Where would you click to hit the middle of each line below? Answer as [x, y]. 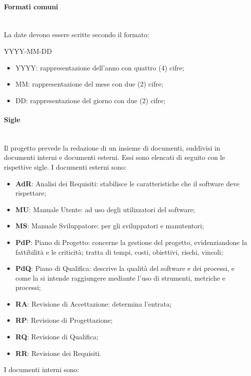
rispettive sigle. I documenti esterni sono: [65, 166]
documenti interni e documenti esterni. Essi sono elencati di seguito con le [115, 157]
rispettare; [31, 193]
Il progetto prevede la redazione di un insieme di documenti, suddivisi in [112, 147]
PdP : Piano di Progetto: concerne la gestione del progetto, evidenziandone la [131, 242]
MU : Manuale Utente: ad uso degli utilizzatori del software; [105, 209]
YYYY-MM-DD [28, 51]
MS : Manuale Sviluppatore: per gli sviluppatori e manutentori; [110, 226]
